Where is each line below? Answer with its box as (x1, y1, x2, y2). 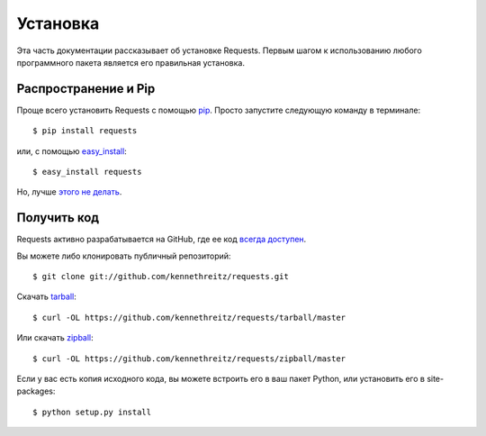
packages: (16, 386, 56, 396)
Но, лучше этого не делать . (16, 186, 122, 197)
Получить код (16, 210, 99, 225)
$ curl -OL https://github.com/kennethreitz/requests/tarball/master (32, 312, 346, 322)
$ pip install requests (32, 126, 138, 136)
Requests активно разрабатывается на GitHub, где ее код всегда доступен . (16, 234, 307, 245)
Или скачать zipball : (16, 332, 94, 343)
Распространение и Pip (16, 81, 156, 96)
